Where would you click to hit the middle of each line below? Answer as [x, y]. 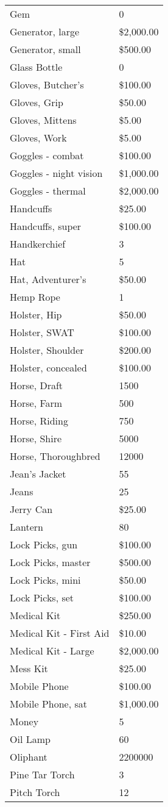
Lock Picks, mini [45, 580]
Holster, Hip [36, 314]
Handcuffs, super [46, 226]
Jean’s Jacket [38, 474]
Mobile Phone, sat [48, 704]
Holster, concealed [48, 368]
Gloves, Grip [37, 102]
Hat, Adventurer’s [48, 279]
